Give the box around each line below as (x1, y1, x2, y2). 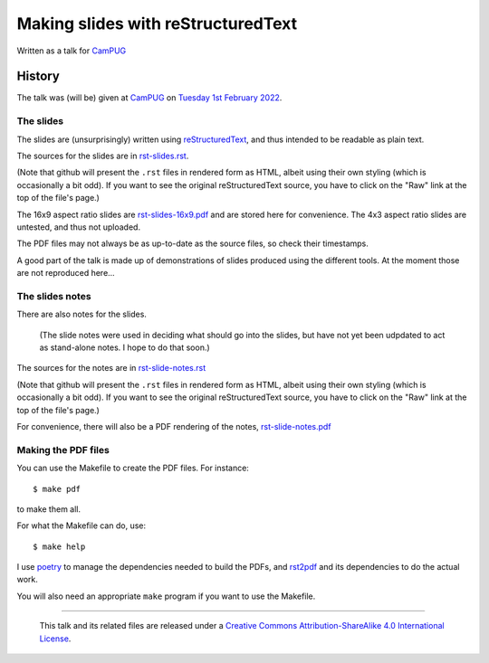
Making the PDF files (16, 443, 110, 456)
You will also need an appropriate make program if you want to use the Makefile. (16, 591, 316, 601)
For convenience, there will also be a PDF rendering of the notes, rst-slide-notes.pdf (16, 421, 331, 431)
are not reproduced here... (16, 268, 115, 279)
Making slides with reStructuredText (16, 14, 298, 33)
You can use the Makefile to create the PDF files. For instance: (16, 462, 249, 474)
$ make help (33, 541, 86, 552)
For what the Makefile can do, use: (16, 520, 147, 531)
